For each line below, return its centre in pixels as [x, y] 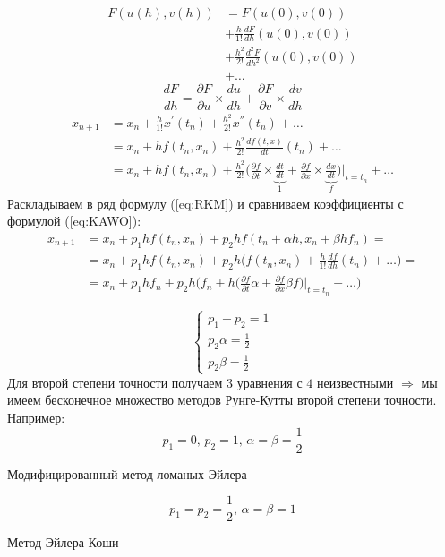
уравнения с [270, 382]
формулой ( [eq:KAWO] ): [74, 221]
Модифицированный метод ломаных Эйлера [127, 473]
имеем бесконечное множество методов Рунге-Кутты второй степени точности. [222, 400]
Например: [36, 417]
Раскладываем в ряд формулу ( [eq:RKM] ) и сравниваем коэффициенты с [205, 203]
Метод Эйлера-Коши [63, 542]
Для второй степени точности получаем [115, 382]
